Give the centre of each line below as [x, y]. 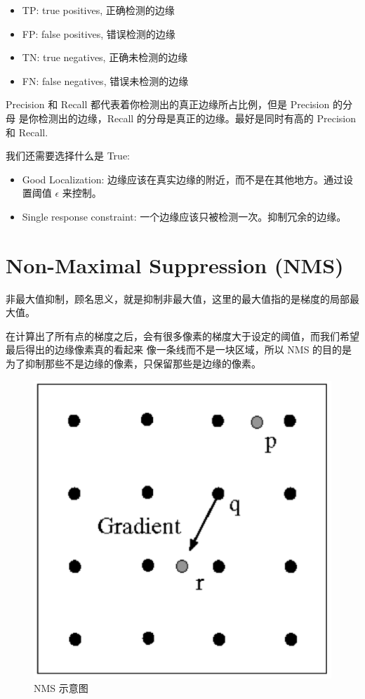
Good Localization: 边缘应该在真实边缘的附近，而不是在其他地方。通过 [183, 179]
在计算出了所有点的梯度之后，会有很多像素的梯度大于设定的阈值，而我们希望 [182, 335]
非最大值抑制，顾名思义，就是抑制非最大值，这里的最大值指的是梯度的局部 [178, 298]
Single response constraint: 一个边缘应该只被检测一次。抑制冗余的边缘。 [184, 216]
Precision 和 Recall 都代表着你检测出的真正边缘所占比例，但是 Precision [168, 104]
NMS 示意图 [61, 688]
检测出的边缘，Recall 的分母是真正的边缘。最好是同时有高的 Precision [197, 118]
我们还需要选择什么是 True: [68, 156]
